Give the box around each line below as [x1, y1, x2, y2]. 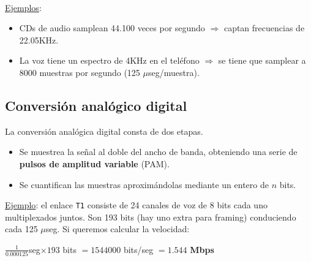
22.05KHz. [19, 33, 59, 46]
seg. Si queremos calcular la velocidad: [45, 222, 190, 235]
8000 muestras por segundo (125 [19, 66, 140, 78]
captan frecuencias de [223, 21, 305, 34]
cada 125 [5, 222, 38, 235]
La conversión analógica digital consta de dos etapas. [5, 124, 203, 137]
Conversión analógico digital [5, 96, 187, 115]
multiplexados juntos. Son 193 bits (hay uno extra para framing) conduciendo [5, 210, 296, 223]
